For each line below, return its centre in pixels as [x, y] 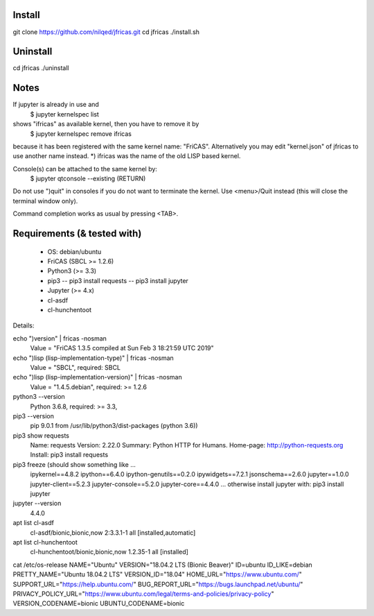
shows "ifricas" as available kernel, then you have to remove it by [106, 124]
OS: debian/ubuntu [74, 251]
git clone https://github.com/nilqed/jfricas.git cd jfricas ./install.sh [106, 32]
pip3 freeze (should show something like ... [74, 464]
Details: [24, 325]
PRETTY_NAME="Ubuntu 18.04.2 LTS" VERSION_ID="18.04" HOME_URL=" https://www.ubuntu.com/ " [158, 574]
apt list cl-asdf [34, 523]
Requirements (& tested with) [77, 233]
